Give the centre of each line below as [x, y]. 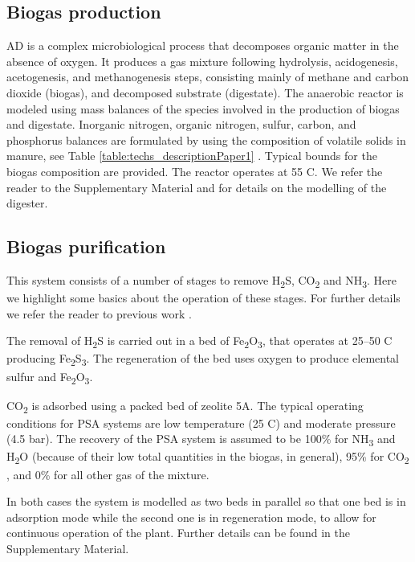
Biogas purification [86, 246]
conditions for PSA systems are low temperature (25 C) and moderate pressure [201, 423]
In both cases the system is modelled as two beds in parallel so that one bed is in [206, 501]
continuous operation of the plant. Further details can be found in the [178, 533]
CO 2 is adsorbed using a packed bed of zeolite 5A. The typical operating [185, 406]
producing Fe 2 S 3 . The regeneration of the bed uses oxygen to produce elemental [203, 359]
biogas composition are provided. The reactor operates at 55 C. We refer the [195, 171]
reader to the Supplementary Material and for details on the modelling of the [197, 187]
